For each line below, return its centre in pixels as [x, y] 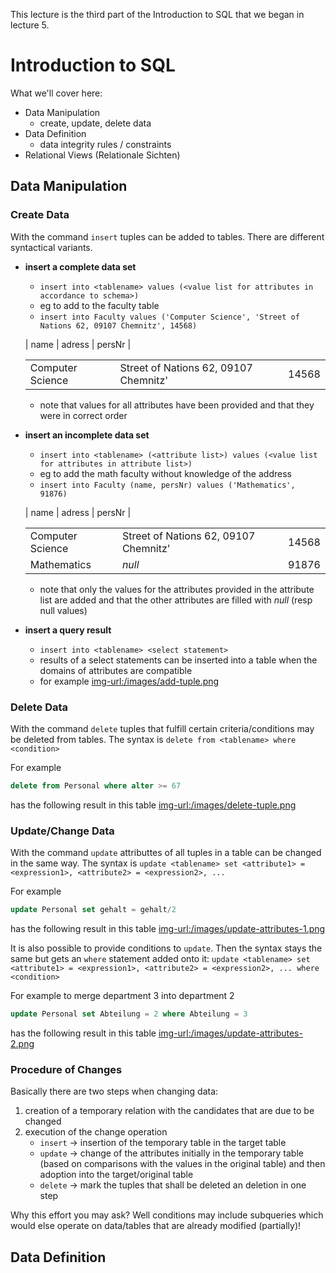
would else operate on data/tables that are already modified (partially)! [156, 1226]
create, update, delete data [95, 123]
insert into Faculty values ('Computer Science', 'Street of [169, 317]
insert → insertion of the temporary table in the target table [163, 1143]
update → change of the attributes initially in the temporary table [171, 1153]
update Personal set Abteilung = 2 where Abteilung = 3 [129, 1014]
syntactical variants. [51, 247]
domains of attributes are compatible [116, 670]
